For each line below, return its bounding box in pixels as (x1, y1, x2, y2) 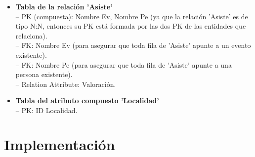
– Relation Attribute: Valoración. (15, 78, 116, 89)
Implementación (4, 134, 115, 154)
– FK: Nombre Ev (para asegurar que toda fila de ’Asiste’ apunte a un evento (15, 40, 251, 50)
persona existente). (15, 69, 73, 79)
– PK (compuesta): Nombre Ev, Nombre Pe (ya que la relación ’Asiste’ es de (15, 11, 248, 21)
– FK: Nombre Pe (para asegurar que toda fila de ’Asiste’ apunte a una (15, 59, 232, 70)
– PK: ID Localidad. (15, 105, 78, 115)
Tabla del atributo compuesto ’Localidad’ (15, 95, 159, 106)
